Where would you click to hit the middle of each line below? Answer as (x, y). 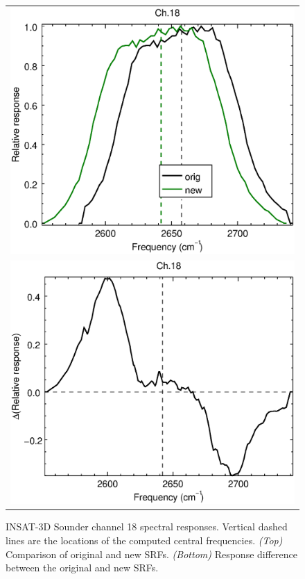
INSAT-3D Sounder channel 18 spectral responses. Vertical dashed (147, 527)
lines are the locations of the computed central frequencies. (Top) (144, 540)
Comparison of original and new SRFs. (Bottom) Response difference (151, 554)
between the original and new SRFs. (82, 568)
